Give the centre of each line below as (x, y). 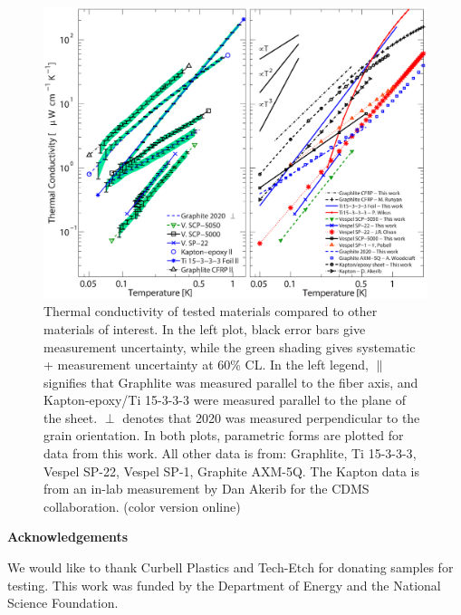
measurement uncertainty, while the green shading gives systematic (230, 346)
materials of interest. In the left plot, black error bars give (205, 328)
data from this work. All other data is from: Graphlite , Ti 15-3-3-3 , (230, 453)
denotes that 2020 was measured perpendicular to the (271, 417)
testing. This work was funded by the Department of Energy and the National (224, 585)
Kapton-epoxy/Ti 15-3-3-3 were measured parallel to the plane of (225, 400)
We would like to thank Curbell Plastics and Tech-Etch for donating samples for (230, 567)
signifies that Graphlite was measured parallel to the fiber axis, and (231, 382)
